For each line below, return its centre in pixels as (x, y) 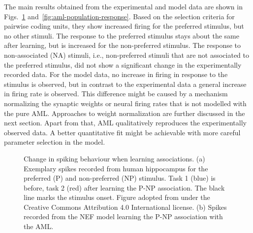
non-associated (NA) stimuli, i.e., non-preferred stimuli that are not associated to (127, 55)
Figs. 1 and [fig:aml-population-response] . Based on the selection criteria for (119, 16)
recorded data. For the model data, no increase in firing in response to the (116, 74)
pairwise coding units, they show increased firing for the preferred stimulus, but (124, 26)
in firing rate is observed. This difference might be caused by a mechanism (116, 94)
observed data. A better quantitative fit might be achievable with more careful (122, 132)
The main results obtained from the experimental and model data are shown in (123, 6)
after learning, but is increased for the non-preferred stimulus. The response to (123, 45)
